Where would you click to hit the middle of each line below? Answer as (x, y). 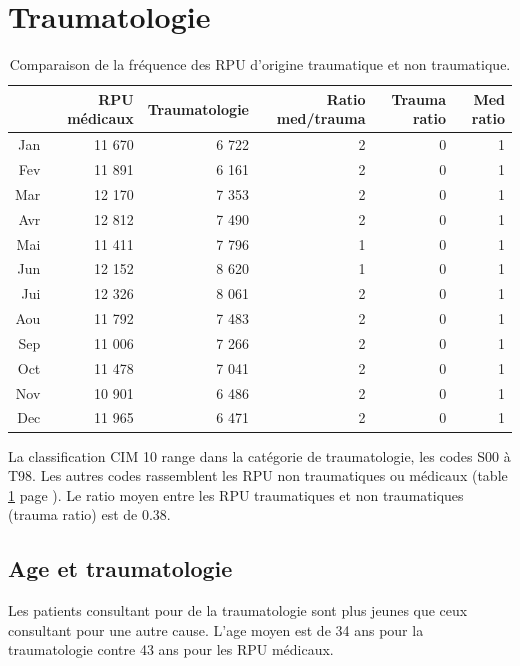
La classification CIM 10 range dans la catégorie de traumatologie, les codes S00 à (259, 455)
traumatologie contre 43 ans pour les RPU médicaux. (171, 649)
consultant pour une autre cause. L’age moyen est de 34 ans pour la (216, 629)
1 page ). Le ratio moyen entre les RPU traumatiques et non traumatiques (236, 494)
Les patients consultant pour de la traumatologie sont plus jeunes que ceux (238, 610)
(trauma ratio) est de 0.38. (89, 514)
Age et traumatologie (120, 568)
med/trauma (321, 118)
